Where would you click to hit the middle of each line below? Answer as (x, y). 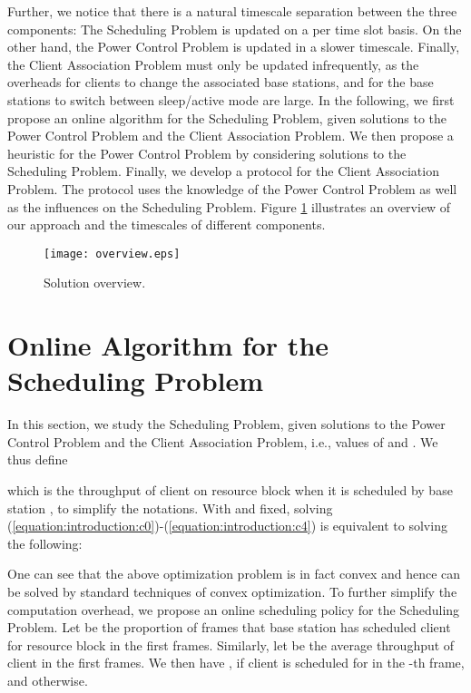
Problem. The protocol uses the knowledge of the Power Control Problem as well (232, 188)
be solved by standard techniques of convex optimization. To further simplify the (232, 592)
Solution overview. (95, 283)
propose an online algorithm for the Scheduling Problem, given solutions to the (227, 117)
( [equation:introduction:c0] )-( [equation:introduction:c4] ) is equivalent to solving (227, 526)
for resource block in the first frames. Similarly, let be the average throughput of (231, 644)
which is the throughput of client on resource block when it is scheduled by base (230, 490)
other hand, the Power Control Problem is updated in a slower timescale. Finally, (234, 47)
